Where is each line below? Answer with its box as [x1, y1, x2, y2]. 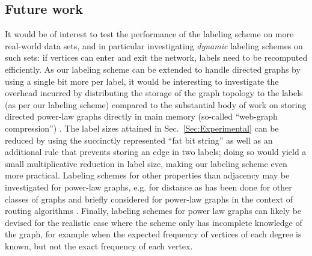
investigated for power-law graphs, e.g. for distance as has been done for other [5, 180, 292, 193]
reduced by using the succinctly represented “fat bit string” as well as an [5, 133, 273, 146]
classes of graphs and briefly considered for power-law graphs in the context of [5, 192, 293, 205]
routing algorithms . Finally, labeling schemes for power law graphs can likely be [5, 204, 302, 217]
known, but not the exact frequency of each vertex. [5, 239, 193, 252]
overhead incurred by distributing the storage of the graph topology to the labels [5, 87, 303, 99]
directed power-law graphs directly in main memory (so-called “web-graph [5, 110, 278, 123]
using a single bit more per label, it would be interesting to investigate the [5, 75, 279, 87]
